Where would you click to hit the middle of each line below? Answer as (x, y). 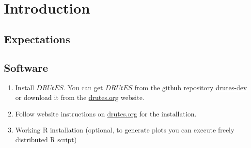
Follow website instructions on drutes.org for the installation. (106, 113)
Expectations (37, 39)
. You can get (83, 88)
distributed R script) (46, 139)
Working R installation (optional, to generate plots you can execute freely (125, 130)
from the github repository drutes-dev (191, 88)
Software (26, 67)
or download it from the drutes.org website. (80, 97)
